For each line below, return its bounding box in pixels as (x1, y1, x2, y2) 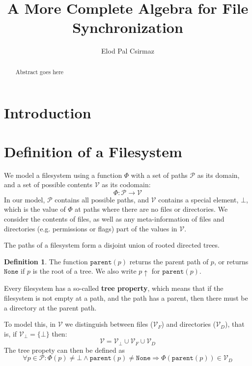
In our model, (4, 194, 45, 204)
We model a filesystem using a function (4, 169, 122, 180)
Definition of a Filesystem (4, 141, 182, 161)
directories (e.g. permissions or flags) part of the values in (4, 223, 177, 233)
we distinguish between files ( (65, 319, 153, 329)
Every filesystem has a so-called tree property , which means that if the (4, 283, 224, 293)
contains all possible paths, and (55, 194, 149, 204)
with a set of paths (131, 169, 188, 180)
